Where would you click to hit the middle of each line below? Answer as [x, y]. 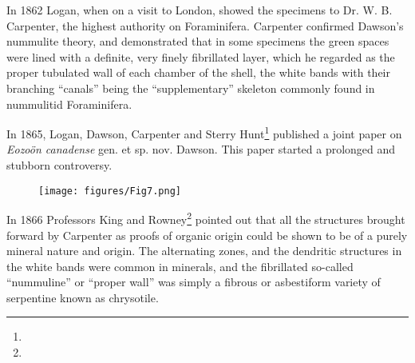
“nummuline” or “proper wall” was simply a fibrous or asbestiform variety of [194, 282]
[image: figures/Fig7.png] [110, 191]
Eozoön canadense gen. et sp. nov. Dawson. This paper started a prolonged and [201, 149]
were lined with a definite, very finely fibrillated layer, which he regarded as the [201, 56]
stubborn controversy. [59, 165]
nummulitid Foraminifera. [69, 104]
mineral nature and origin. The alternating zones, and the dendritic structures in [204, 251]
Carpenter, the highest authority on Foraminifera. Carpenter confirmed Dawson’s [205, 25]
